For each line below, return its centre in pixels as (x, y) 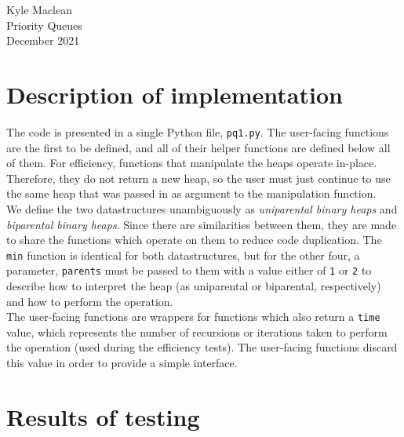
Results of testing (103, 416)
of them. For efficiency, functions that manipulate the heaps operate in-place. (192, 163)
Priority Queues (44, 25)
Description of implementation (175, 94)
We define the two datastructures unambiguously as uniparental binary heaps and (202, 208)
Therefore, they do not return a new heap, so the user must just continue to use (198, 178)
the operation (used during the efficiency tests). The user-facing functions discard (202, 347)
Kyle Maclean (39, 9)
